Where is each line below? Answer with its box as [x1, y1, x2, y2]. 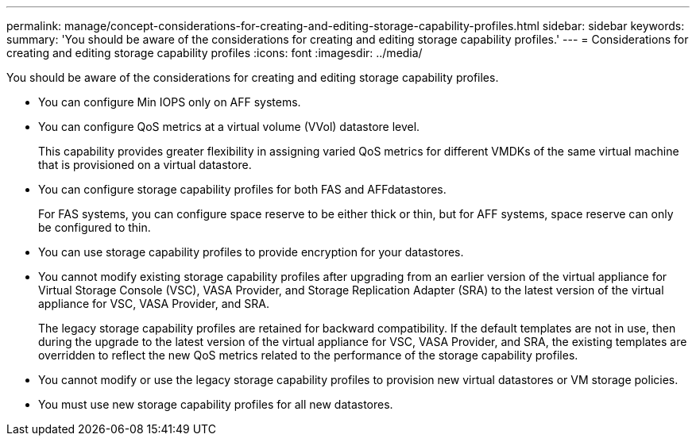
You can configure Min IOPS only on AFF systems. [38, 95, 301, 109]
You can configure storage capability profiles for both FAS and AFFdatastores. [38, 183, 447, 196]
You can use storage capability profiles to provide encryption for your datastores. [38, 245, 464, 259]
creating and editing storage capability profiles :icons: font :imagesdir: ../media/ [6, 46, 423, 60]
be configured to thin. [38, 221, 151, 234]
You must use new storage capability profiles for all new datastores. [38, 398, 393, 411]
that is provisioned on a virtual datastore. [38, 158, 252, 171]
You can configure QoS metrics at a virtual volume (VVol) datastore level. [38, 120, 420, 133]
